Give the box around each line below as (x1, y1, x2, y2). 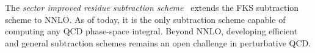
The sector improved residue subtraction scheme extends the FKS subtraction (5, 1, 299, 13)
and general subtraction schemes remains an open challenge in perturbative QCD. (5, 36, 311, 49)
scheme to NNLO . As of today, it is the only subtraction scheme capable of (5, 13, 286, 25)
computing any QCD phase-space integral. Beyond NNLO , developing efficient (5, 25, 298, 37)
